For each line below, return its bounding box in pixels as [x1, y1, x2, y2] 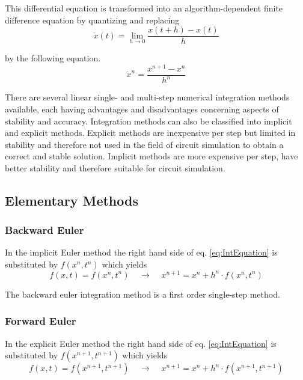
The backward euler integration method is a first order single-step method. [5, 287, 280, 300]
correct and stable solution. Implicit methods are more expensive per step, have [5, 150, 298, 162]
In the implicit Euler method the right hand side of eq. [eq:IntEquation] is [5, 246, 278, 259]
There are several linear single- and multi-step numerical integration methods [5, 91, 290, 103]
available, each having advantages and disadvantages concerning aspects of [5, 102, 279, 115]
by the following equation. [5, 52, 101, 64]
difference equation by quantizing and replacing [5, 13, 180, 26]
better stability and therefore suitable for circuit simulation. [5, 161, 225, 174]
